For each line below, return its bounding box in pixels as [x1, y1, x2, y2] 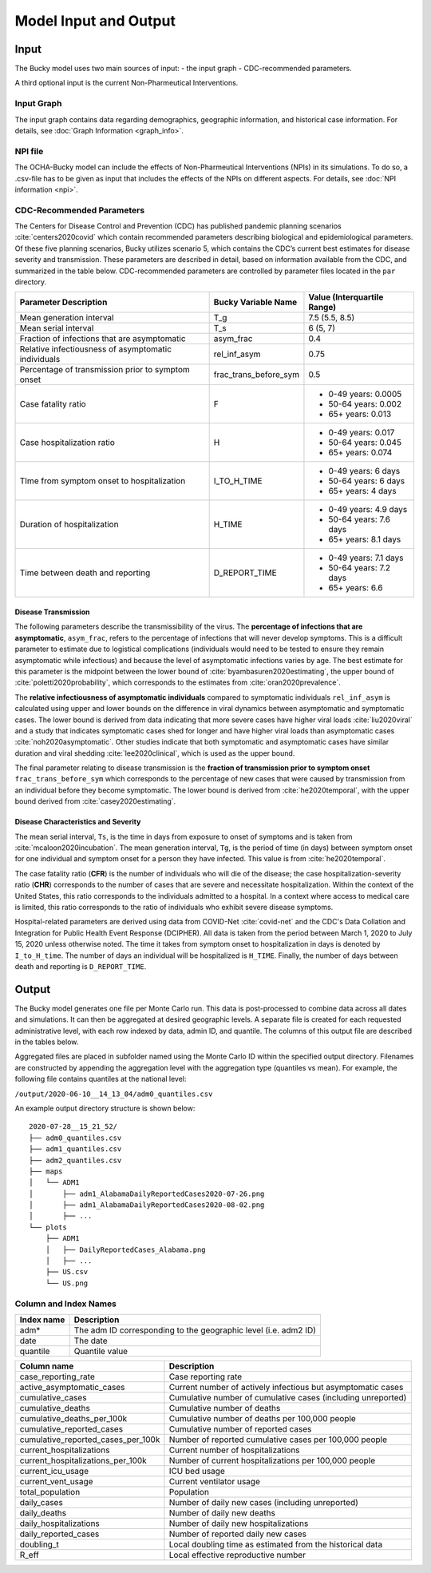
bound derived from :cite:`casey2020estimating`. [14, 796, 176, 806]
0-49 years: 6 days [328, 466, 401, 477]
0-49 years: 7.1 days [328, 552, 404, 563]
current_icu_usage [19, 1465, 89, 1476]
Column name [19, 1360, 74, 1372]
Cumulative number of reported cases [168, 1423, 312, 1434]
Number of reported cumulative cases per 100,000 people [168, 1434, 387, 1445]
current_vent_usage [19, 1476, 93, 1487]
